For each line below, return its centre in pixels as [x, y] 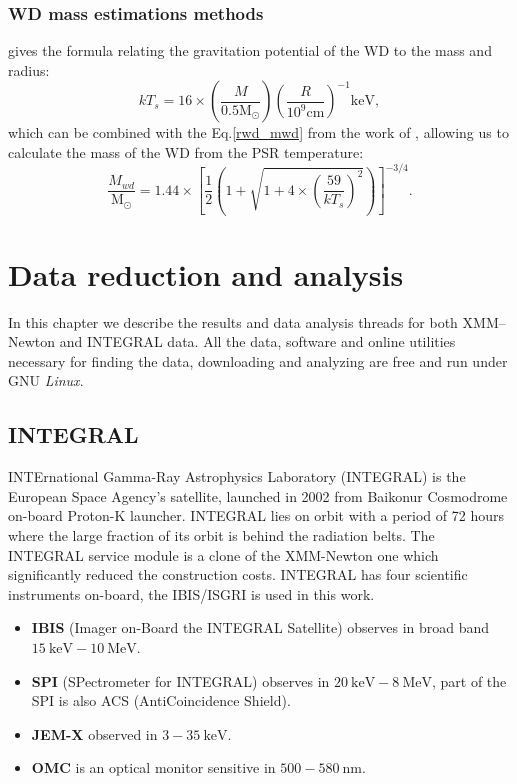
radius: [29, 69]
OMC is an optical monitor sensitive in [153, 767]
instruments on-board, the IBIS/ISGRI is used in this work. [191, 593]
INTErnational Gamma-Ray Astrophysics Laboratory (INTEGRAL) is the [237, 476]
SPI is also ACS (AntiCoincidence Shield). [161, 700]
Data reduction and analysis [206, 273]
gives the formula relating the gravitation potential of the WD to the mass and [250, 50]
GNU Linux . [46, 380]
